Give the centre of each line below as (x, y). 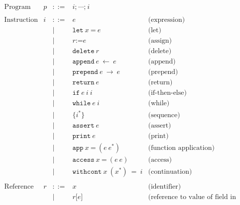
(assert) (160, 125)
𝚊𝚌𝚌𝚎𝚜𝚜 (83, 160)
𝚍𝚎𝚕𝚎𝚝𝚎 (83, 51)
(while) (159, 103)
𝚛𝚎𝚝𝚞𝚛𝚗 (83, 83)
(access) (160, 160)
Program (17, 7)
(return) (160, 83)
